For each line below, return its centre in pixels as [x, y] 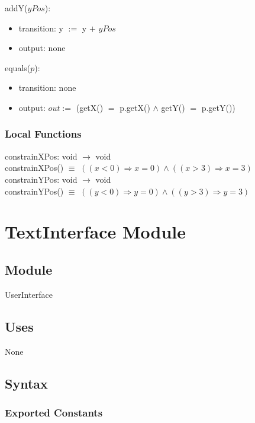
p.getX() [135, 107]
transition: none [47, 88]
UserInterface [29, 294]
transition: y [41, 28]
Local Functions [43, 134]
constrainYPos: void [41, 179]
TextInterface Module [96, 232]
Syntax [26, 383]
